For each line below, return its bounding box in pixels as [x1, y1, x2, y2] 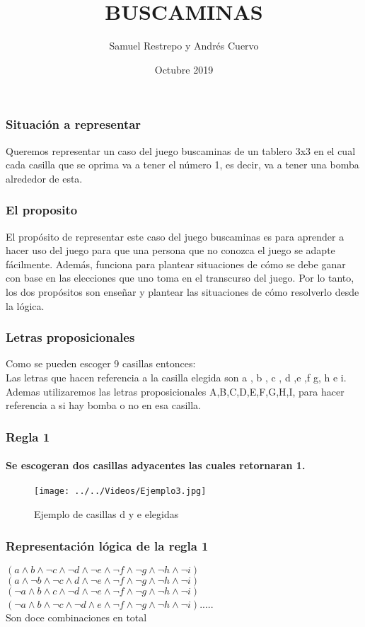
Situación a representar [6, 115, 141, 133]
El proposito [6, 201, 78, 219]
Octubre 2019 [154, 62, 214, 76]
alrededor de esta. [6, 171, 83, 185]
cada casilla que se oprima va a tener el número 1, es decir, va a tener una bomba [6, 157, 359, 172]
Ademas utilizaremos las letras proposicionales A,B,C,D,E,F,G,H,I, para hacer [6, 384, 344, 398]
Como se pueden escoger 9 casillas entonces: [6, 356, 196, 371]
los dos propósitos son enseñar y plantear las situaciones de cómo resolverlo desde [6, 284, 359, 299]
